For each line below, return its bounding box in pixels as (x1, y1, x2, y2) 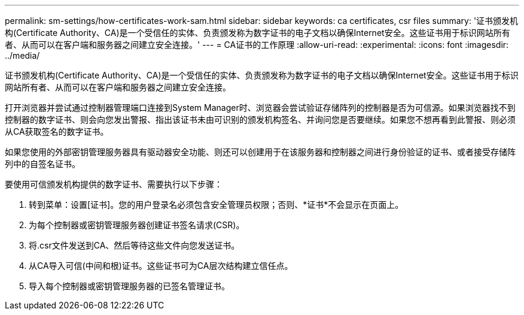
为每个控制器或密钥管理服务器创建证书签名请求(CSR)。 (29, 220, 245, 230)
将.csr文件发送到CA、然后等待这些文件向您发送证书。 (29, 240, 240, 250)
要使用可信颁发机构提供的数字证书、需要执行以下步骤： (5, 179, 223, 189)
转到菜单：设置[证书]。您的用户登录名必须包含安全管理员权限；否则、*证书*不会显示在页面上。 (29, 199, 404, 210)
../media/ (5, 50, 40, 60)
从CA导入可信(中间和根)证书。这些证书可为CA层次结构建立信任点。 (29, 261, 293, 271)
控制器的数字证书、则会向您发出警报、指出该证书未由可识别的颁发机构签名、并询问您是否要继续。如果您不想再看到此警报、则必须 (5, 114, 516, 125)
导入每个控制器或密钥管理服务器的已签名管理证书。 (29, 281, 230, 291)
